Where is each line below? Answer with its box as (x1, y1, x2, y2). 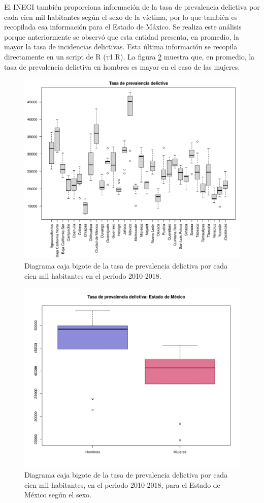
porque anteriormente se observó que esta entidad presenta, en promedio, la (4, 31, 239, 42)
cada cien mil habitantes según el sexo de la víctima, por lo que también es (4, 11, 238, 22)
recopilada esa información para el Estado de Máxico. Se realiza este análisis (4, 21, 242, 32)
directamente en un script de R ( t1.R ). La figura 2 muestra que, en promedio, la (4, 51, 255, 62)
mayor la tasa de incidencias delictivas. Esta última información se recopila (4, 41, 238, 52)
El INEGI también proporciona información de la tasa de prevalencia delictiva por (4, 2, 260, 12)
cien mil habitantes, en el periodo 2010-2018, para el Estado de (24, 479, 220, 490)
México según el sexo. (24, 489, 91, 500)
